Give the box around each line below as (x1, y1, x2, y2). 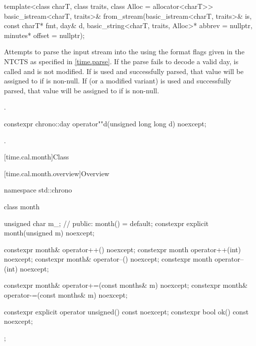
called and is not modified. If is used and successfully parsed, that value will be (4, 66, 244, 76)
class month (4, 201, 40, 211)
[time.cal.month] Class (4, 152, 69, 162)
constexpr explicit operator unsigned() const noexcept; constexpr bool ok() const (4, 306, 249, 316)
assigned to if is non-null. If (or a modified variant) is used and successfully (4, 76, 231, 86)
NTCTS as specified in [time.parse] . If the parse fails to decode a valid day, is (4, 56, 239, 66)
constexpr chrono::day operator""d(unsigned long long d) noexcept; (4, 118, 207, 128)
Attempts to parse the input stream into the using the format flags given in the (4, 46, 245, 57)
